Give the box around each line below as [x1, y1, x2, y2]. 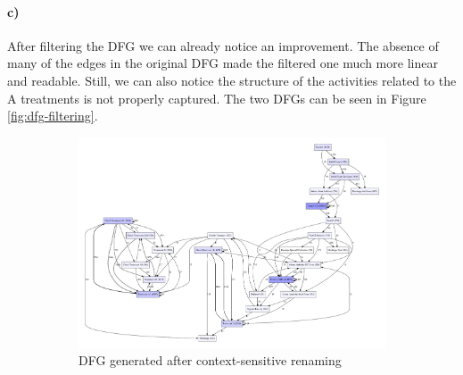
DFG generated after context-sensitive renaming [79, 351, 342, 370]
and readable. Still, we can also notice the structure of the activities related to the [7, 71, 457, 89]
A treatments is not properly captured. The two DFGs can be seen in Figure [7, 88, 426, 107]
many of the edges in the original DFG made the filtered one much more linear [7, 54, 438, 72]
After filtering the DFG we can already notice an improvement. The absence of [7, 36, 439, 54]
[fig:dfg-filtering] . [7, 106, 98, 125]
